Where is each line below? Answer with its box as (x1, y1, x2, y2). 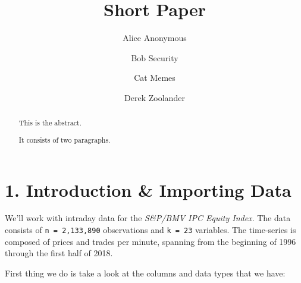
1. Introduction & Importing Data (5, 177, 291, 202)
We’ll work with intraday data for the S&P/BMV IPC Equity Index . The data (5, 212, 291, 224)
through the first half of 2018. (5, 247, 113, 259)
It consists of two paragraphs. (18, 134, 111, 144)
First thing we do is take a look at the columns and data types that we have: (5, 266, 286, 279)
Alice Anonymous (123, 32, 187, 44)
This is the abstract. (18, 118, 82, 128)
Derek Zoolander (124, 91, 185, 103)
